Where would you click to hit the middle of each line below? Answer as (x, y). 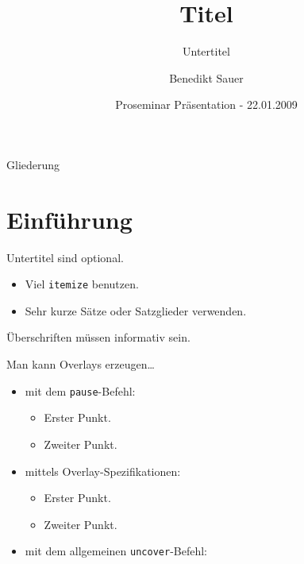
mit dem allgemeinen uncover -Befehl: (116, 551)
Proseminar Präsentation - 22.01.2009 (206, 104)
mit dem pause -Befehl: (80, 390)
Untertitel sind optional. (65, 257)
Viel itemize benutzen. (82, 284)
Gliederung (33, 164)
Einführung (69, 219)
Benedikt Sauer (206, 77)
